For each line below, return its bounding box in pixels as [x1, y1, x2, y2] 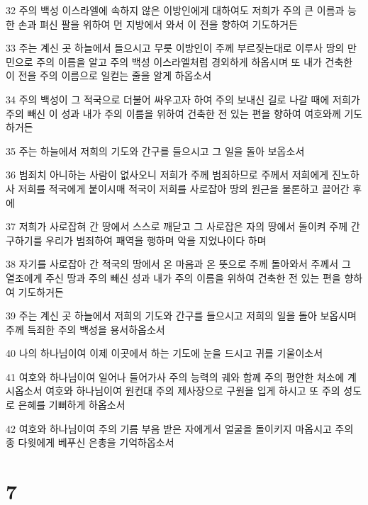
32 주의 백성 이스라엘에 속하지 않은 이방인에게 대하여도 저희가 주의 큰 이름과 [6, 3, 345, 17]
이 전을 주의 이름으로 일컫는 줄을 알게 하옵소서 [6, 68, 212, 83]
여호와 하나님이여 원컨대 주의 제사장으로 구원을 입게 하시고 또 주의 [45, 383, 340, 398]
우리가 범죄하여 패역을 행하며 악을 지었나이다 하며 [45, 232, 267, 247]
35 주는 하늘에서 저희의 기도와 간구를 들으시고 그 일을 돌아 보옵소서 [6, 143, 305, 158]
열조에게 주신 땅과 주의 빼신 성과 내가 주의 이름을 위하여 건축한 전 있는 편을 [6, 270, 341, 285]
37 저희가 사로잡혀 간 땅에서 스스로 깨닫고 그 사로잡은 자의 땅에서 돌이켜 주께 [6, 219, 348, 234]
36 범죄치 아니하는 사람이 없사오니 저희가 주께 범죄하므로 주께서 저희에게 [6, 167, 329, 182]
